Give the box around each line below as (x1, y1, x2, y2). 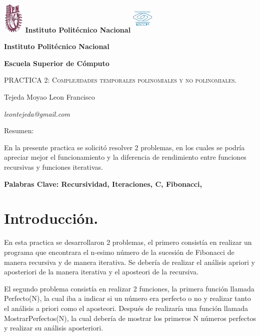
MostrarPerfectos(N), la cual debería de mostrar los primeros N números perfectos (4, 312, 256, 323)
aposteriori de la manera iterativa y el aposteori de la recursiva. (4, 266, 198, 277)
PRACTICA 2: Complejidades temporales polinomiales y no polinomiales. (4, 75, 237, 85)
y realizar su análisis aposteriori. (4, 322, 103, 333)
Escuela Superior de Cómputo (4, 58, 109, 68)
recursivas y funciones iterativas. (4, 162, 103, 172)
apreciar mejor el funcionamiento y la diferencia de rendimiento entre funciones (4, 152, 246, 162)
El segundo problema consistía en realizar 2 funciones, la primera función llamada (4, 283, 254, 293)
